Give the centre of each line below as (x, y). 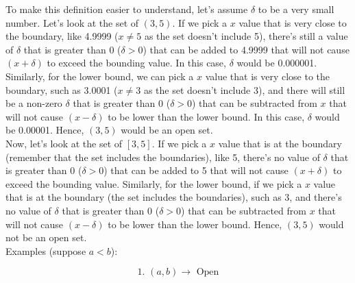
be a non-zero (34, 103)
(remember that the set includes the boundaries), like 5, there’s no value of (163, 157)
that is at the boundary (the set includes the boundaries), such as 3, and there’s (174, 197)
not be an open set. (46, 237)
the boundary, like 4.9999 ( (62, 36)
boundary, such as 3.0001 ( (62, 89)
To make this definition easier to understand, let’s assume (127, 9)
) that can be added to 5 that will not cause (196, 170)
